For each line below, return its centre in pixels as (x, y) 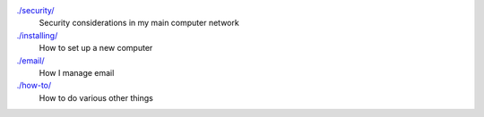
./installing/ (37, 35)
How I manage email (77, 72)
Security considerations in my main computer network (139, 23)
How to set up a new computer (96, 48)
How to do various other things (96, 97)
